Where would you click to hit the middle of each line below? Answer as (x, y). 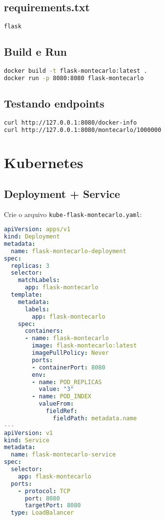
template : (27, 295)
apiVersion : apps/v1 (37, 229)
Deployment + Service (62, 193)
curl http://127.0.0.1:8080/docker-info (71, 123)
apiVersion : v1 (29, 433)
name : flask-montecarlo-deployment (69, 251)
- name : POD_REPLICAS (67, 382)
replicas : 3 (30, 266)
